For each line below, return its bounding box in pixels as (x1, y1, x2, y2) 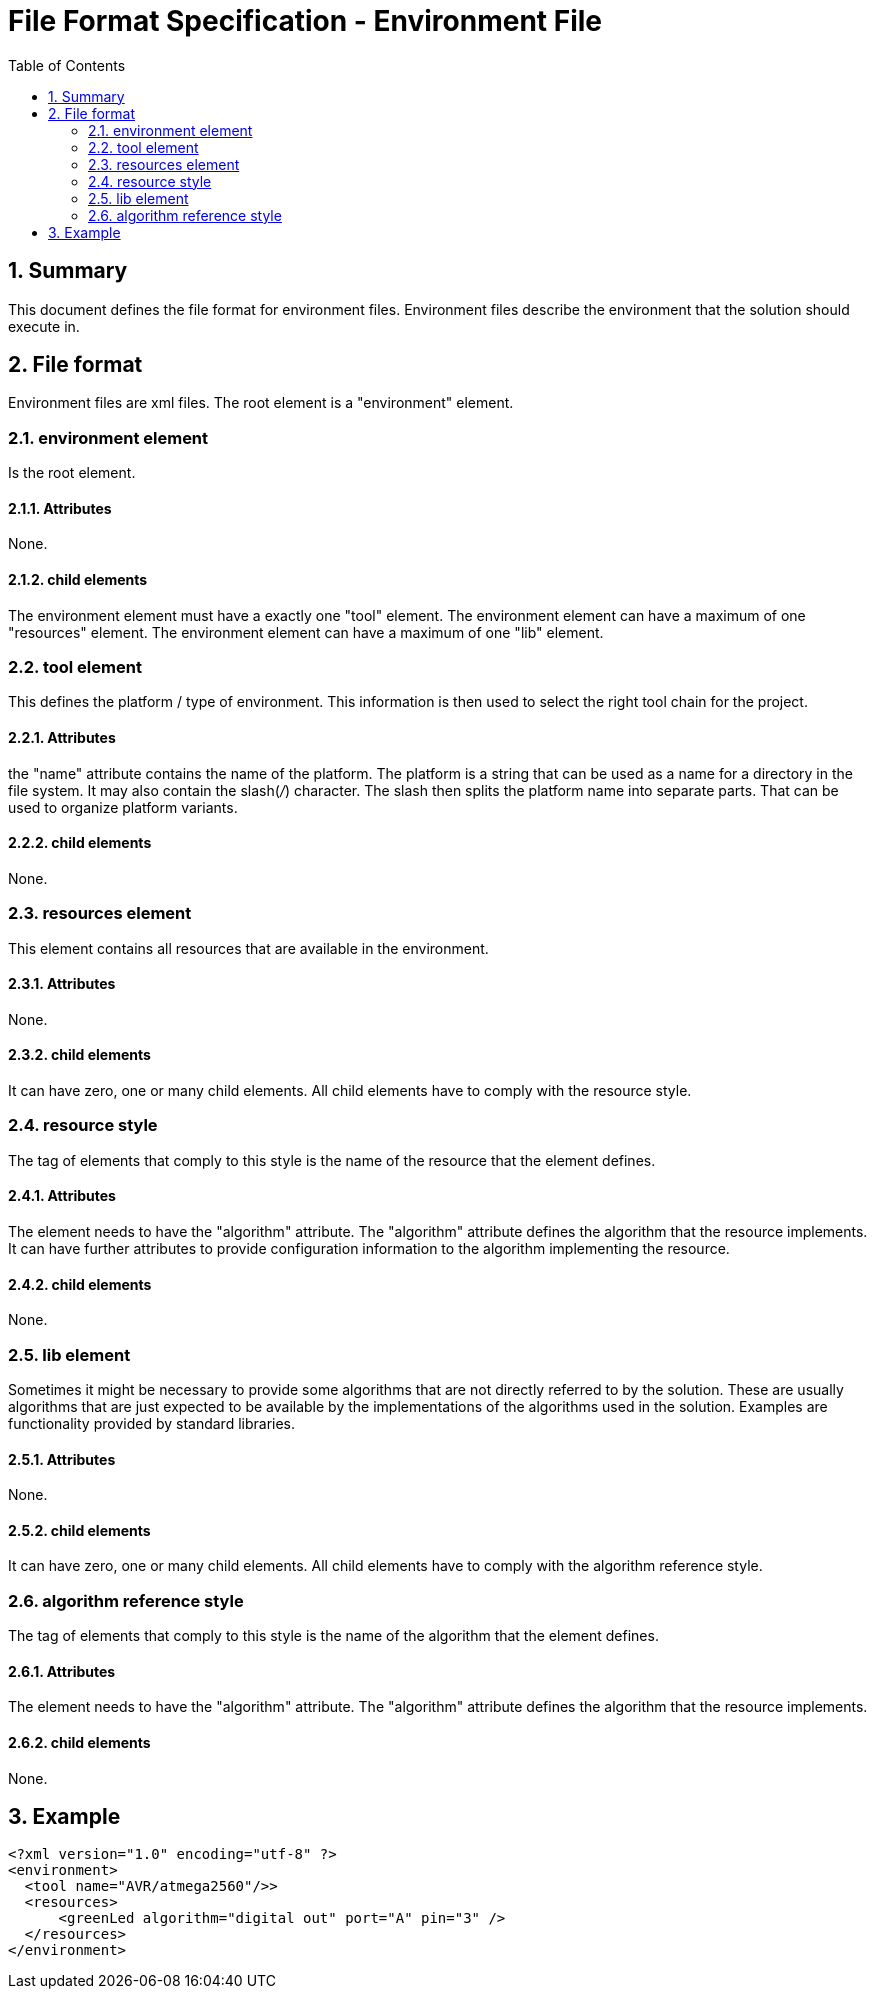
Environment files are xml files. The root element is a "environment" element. (8, 394, 514, 412)
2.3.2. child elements (8, 1046, 151, 1064)
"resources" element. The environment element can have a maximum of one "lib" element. (8, 623, 604, 641)
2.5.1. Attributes (8, 1450, 116, 1468)
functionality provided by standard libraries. (8, 1414, 296, 1432)
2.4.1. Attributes (8, 1187, 116, 1205)
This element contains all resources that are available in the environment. (8, 939, 489, 957)
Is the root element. (8, 464, 136, 482)
